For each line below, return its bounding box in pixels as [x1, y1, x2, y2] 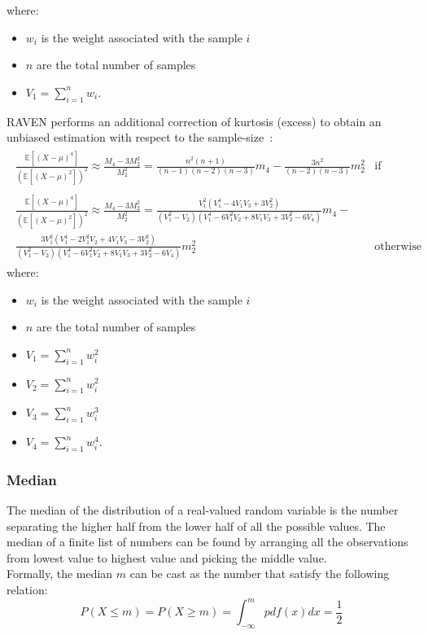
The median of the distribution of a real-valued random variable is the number [7, 501, 399, 519]
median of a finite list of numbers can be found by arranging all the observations [7, 533, 408, 550]
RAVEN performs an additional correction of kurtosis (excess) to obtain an [7, 112, 382, 129]
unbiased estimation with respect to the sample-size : [7, 129, 273, 146]
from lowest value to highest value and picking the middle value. [7, 549, 327, 566]
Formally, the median [7, 565, 113, 582]
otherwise [374, 240, 421, 252]
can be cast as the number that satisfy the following [129, 565, 390, 582]
